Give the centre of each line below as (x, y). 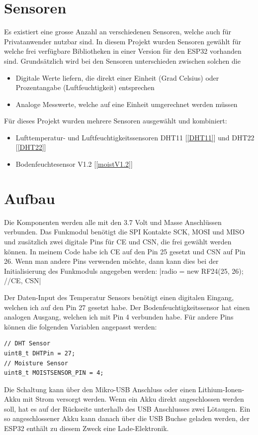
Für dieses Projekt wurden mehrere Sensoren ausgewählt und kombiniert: (116, 121)
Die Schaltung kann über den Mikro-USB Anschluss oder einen (100, 389)
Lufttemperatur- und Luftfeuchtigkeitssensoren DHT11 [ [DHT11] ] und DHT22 (135, 137)
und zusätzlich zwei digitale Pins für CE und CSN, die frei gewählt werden (118, 241)
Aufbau (30, 198)
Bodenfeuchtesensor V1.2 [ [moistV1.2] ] (74, 164)
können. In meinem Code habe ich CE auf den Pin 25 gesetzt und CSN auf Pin (125, 251)
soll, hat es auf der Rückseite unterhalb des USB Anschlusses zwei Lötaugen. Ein (127, 408)
